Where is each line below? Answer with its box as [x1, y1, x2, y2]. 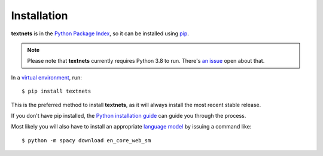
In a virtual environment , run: [11, 74, 82, 81]
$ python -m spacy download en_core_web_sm [22, 137, 151, 143]
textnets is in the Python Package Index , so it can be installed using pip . [11, 30, 190, 37]
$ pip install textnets [22, 88, 92, 95]
